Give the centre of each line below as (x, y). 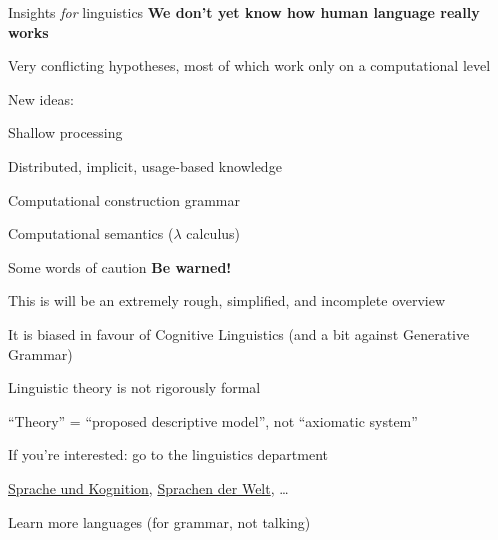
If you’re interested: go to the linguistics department (168, 454)
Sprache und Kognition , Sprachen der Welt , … (148, 487)
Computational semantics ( (91, 233)
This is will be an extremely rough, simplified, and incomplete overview (227, 300)
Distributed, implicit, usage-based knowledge (145, 165)
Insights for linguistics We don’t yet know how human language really (244, 12)
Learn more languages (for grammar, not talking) (159, 521)
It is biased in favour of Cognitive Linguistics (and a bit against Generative (239, 333)
